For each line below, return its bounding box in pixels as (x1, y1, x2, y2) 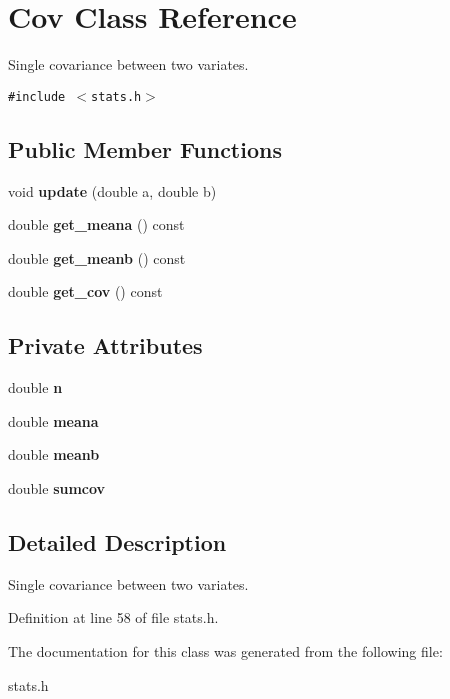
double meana (8, 410, 99, 431)
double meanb (8, 444, 100, 465)
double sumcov (8, 477, 106, 498)
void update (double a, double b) (8, 180, 217, 201)
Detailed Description (8, 526, 227, 557)
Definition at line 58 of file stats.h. (8, 607, 219, 628)
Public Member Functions (8, 133, 282, 164)
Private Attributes (8, 330, 203, 361)
